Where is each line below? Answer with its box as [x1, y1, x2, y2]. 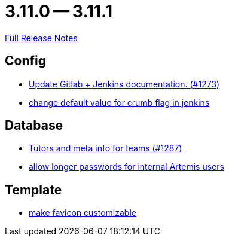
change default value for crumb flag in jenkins [29, 97, 210, 108]
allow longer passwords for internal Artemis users [29, 161, 224, 172]
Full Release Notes [5, 32, 78, 43]
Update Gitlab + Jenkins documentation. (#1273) [29, 78, 220, 89]
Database [5, 118, 63, 133]
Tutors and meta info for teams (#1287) [29, 143, 182, 154]
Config [5, 53, 46, 69]
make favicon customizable [29, 208, 136, 218]
